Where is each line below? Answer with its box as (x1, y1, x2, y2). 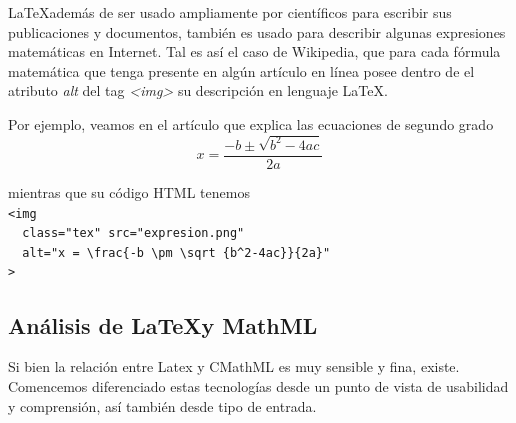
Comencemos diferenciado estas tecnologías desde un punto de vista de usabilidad (8, 375, 509, 396)
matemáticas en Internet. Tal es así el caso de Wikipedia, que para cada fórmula (8, 41, 501, 62)
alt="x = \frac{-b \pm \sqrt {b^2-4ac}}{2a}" (22, 245, 331, 260)
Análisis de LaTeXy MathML (8, 309, 318, 340)
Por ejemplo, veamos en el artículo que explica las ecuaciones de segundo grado (8, 113, 494, 134)
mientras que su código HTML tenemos (8, 181, 250, 202)
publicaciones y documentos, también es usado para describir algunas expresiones (8, 21, 506, 42)
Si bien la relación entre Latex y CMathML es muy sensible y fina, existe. (8, 356, 460, 377)
